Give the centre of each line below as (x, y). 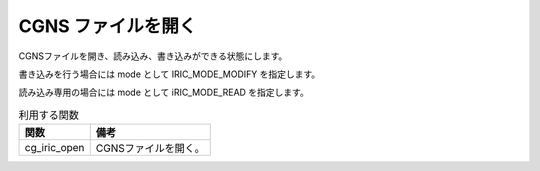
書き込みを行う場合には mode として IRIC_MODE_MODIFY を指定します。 (169, 74)
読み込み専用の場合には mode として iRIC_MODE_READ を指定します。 (163, 92)
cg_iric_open (54, 148)
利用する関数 (49, 115)
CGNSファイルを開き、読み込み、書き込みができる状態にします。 (153, 56)
